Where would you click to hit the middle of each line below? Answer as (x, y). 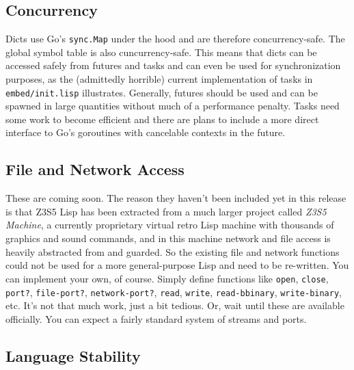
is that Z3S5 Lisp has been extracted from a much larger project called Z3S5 (166, 211)
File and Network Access (95, 169)
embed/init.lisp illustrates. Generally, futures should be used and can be (162, 92)
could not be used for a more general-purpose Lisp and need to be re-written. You (177, 265)
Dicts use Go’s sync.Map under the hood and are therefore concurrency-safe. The (175, 39)
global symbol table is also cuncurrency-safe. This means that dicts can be (161, 52)
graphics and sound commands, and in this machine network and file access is (168, 238)
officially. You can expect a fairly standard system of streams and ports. (156, 318)
